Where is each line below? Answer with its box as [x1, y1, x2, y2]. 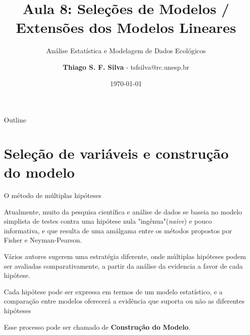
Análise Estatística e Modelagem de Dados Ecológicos [46, 46, 206, 56]
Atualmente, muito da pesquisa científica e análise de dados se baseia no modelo [4, 206, 242, 216]
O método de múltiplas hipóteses [4, 190, 102, 200]
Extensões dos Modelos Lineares [16, 17, 236, 37]
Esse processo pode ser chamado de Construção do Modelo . [4, 321, 190, 332]
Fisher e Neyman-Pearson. [4, 235, 82, 245]
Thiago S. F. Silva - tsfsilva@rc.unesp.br [62, 61, 189, 72]
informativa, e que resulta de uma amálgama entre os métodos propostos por [4, 225, 232, 235]
